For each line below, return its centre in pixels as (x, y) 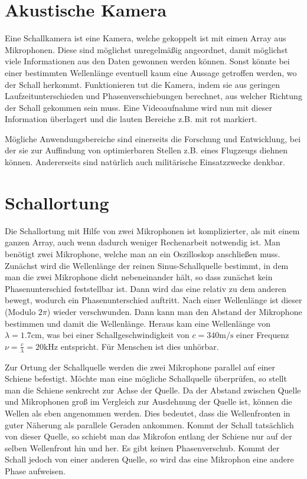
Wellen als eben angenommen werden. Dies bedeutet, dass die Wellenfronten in (148, 413)
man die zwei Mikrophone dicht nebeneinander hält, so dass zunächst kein (139, 277)
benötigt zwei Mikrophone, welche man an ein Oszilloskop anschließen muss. (143, 253)
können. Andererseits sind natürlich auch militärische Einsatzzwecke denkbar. (145, 162)
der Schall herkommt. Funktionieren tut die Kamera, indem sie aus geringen (143, 84)
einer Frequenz (263, 335)
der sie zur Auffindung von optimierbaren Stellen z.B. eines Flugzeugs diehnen (146, 150)
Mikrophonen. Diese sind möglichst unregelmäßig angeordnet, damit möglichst (146, 49)
